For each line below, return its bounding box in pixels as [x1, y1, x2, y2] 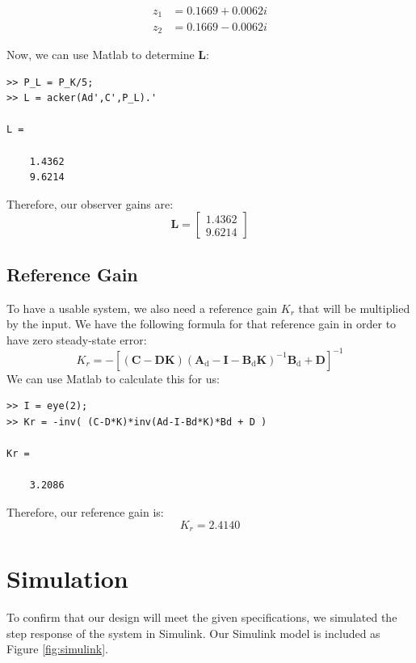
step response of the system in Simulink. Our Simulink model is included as [6, 624, 380, 641]
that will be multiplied [298, 299, 410, 316]
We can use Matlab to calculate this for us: [6, 370, 220, 386]
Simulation [6, 562, 128, 595]
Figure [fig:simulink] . [6, 640, 108, 657]
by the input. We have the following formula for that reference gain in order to [6, 315, 397, 332]
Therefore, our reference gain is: [6, 503, 164, 520]
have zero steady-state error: [6, 331, 147, 348]
